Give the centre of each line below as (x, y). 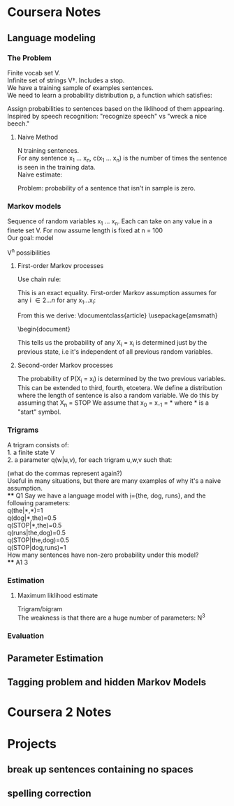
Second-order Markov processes (65, 365)
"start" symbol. (39, 412)
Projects (32, 744)
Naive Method (37, 137)
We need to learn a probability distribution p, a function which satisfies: (110, 95)
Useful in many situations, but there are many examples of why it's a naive (114, 480)
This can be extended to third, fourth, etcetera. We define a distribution (120, 387)
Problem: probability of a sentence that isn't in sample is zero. (106, 188)
